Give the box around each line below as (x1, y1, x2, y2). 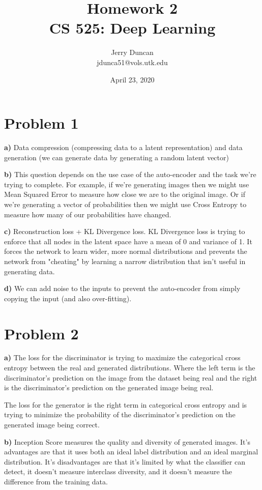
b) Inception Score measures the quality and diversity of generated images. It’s (4, 436, 250, 447)
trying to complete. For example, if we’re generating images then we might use (4, 179, 249, 189)
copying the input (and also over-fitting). (4, 293, 132, 303)
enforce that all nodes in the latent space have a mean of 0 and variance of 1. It (4, 236, 252, 246)
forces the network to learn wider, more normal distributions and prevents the (4, 246, 247, 256)
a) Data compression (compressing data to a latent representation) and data (4, 142, 243, 153)
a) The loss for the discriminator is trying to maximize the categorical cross (4, 352, 241, 363)
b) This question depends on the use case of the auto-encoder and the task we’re (4, 169, 256, 180)
